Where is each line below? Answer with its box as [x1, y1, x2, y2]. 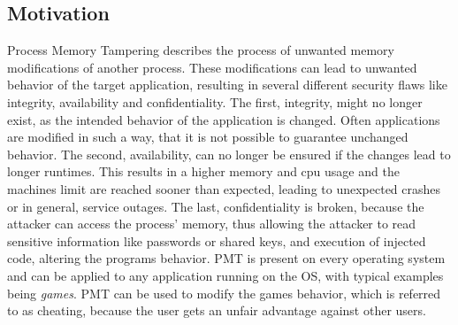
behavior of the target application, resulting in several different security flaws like [7, 75, 447, 94]
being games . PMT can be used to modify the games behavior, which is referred [7, 283, 441, 302]
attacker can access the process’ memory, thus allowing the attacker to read [7, 214, 416, 233]
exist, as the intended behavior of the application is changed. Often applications [7, 110, 440, 128]
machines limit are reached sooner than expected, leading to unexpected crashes [7, 179, 441, 197]
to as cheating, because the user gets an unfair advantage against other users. [7, 301, 426, 320]
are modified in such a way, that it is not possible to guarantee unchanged [7, 128, 408, 146]
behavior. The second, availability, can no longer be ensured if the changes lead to [7, 144, 451, 163]
